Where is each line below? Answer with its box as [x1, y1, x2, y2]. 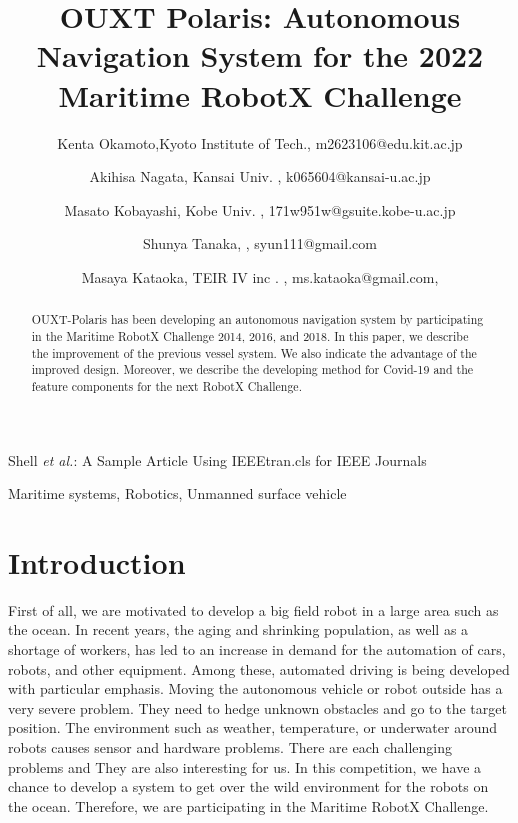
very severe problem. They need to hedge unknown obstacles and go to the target [8, 697, 507, 718]
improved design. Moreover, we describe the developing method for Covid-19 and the [31, 361, 474, 378]
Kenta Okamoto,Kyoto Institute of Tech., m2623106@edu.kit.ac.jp [57, 132, 463, 153]
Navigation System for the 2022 [36, 35, 484, 76]
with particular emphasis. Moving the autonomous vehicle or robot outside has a [8, 678, 503, 699]
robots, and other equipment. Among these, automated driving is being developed [8, 658, 510, 679]
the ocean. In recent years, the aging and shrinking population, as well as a [8, 619, 469, 640]
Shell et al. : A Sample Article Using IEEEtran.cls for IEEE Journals [8, 449, 427, 470]
